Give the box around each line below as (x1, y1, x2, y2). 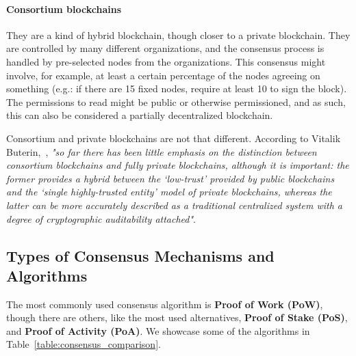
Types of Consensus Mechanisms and (6, 245, 275, 266)
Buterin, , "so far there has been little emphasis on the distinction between (6, 144, 317, 159)
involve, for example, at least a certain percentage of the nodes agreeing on (6, 68, 320, 82)
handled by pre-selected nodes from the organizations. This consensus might (6, 54, 326, 68)
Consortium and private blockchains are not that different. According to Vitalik (6, 131, 341, 145)
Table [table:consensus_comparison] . (6, 337, 161, 351)
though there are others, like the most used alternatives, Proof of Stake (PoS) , (6, 310, 348, 325)
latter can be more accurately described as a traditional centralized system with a (6, 197, 342, 212)
